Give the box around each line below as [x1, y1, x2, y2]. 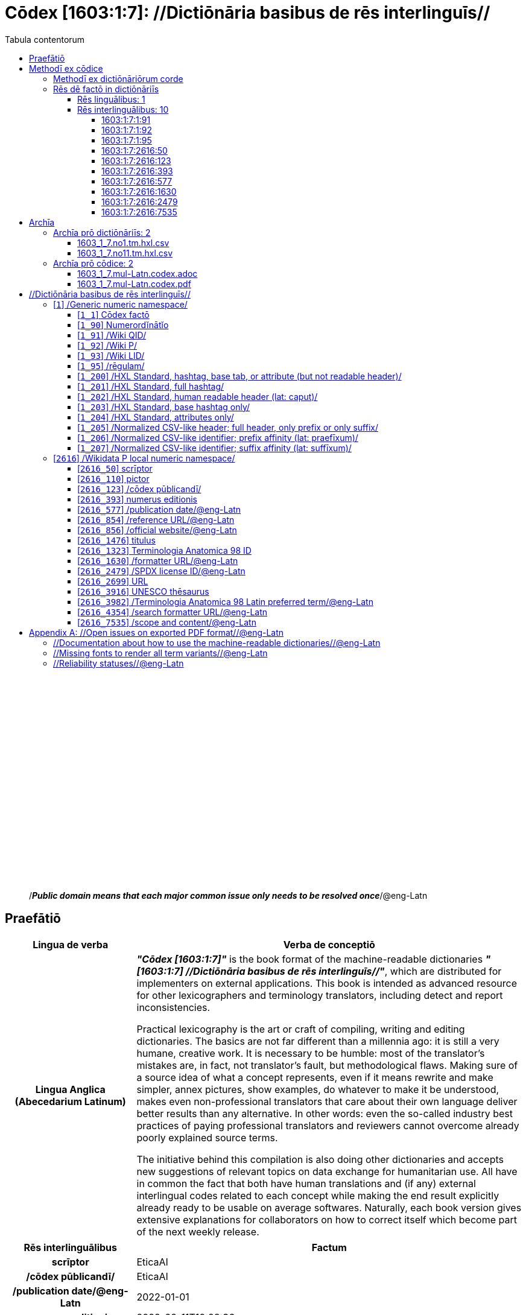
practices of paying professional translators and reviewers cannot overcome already [136, 1119, 519, 1132]
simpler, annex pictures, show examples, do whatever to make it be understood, [136, 1083, 499, 1095]
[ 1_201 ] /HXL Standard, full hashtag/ [77, 381, 224, 391]
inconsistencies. [136, 1001, 211, 1013]
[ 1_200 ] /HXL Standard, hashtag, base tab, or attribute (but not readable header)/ [77, 370, 402, 381]
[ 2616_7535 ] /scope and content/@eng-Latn [77, 616, 256, 627]
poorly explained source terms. [136, 1131, 278, 1144]
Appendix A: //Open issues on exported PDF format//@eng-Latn [29, 627, 284, 638]
